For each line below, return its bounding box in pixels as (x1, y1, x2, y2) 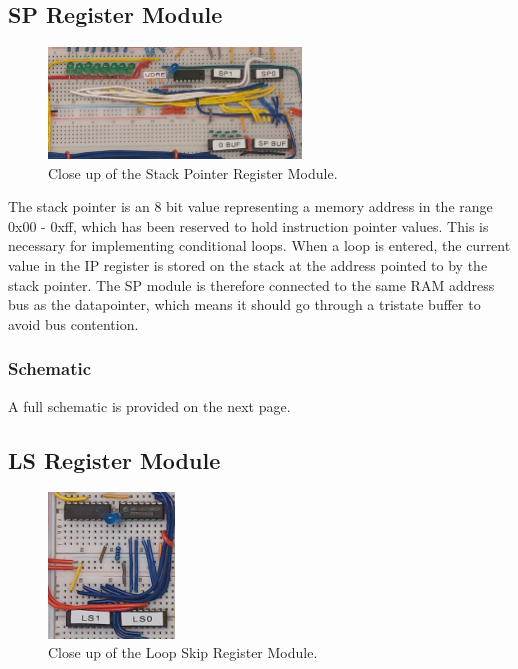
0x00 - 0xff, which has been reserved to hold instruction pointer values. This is (8, 215, 489, 236)
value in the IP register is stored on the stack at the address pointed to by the (8, 254, 488, 275)
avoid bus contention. (8, 313, 139, 334)
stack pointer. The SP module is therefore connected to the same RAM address (8, 274, 495, 295)
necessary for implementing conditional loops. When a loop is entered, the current (8, 235, 511, 256)
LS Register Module (8, 444, 221, 475)
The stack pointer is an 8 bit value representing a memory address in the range (8, 196, 493, 217)
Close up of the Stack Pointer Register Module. (48, 162, 338, 183)
